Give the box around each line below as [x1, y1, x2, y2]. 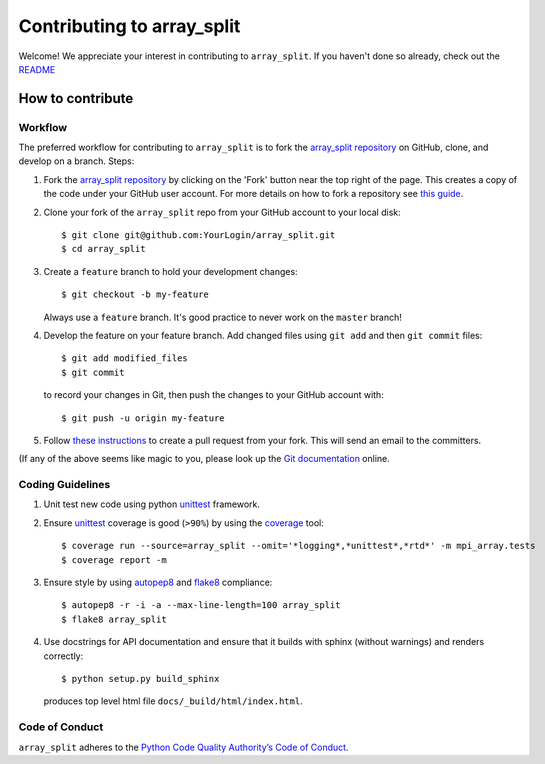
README [18, 63, 56, 75]
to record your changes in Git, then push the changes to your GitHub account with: [43, 389, 384, 401]
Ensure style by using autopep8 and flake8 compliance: [43, 576, 273, 589]
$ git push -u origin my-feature [61, 412, 225, 424]
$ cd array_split [61, 243, 146, 255]
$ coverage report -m [61, 554, 167, 565]
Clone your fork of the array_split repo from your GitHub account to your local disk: [43, 206, 402, 218]
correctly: [43, 650, 84, 662]
